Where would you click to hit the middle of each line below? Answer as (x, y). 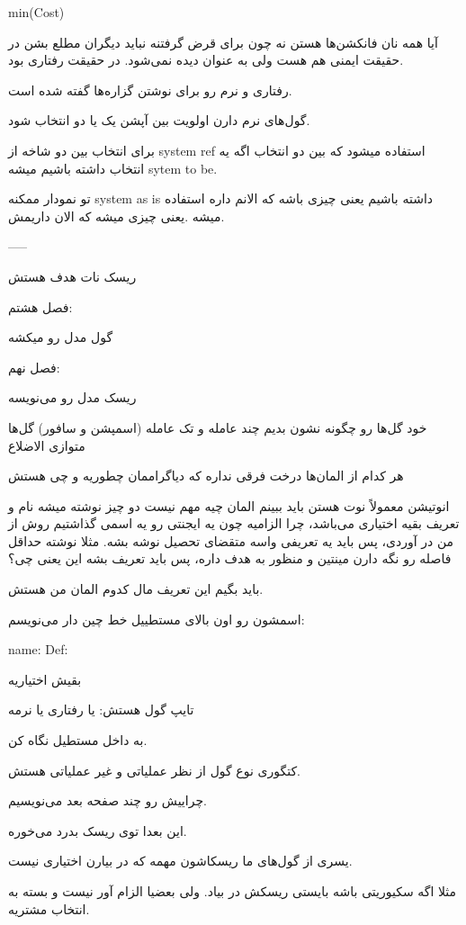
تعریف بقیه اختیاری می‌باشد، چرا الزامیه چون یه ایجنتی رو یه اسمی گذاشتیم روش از (234, 523)
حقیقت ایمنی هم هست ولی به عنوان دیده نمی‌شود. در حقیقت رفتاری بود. (206, 60)
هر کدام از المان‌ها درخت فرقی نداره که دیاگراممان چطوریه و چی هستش (206, 476)
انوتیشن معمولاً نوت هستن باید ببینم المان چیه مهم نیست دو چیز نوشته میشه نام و (229, 505)
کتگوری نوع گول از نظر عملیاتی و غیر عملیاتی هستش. (154, 770)
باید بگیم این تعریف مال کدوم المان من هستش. (136, 589)
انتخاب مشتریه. (49, 908)
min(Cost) (36, 12)
